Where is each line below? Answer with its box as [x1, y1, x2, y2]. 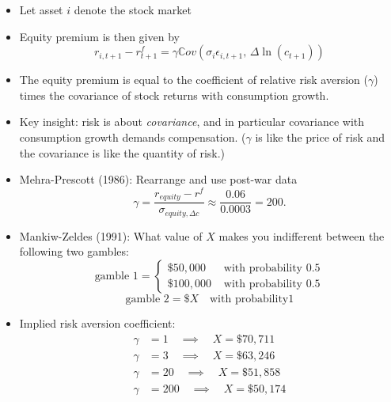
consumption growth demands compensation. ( [19, 128, 246, 145]
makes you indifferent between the [218, 227, 385, 244]
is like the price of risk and [255, 128, 385, 145]
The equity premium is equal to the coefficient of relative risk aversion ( [19, 71, 368, 88]
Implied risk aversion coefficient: [19, 314, 176, 331]
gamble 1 [94, 270, 139, 282]
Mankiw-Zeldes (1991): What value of [19, 227, 203, 244]
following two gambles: [19, 243, 129, 260]
